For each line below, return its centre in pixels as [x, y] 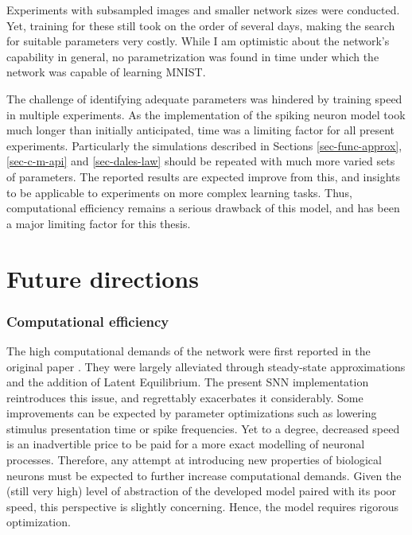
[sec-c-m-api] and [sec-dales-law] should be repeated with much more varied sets [201, 161]
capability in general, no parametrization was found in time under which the [193, 56]
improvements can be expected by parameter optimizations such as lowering [192, 413]
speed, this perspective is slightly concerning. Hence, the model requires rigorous [203, 506]
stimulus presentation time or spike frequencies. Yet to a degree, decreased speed [203, 428]
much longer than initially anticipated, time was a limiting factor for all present [200, 130]
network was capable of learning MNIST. [106, 72]
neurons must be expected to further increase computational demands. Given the [204, 475]
